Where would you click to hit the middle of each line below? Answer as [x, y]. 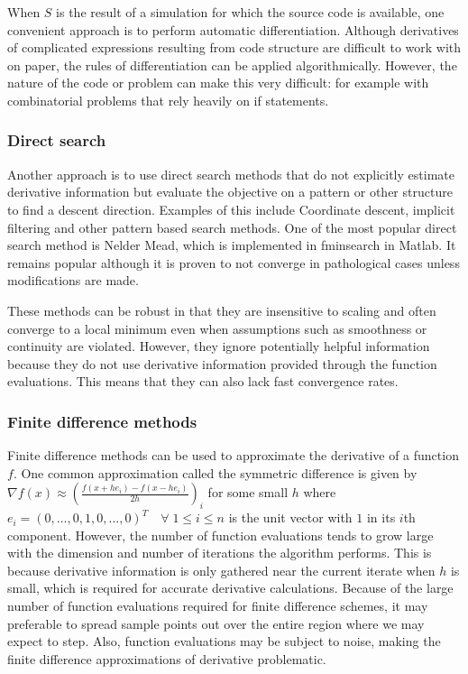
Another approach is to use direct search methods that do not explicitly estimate [231, 174]
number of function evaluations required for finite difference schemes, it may [218, 606]
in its [381, 517]
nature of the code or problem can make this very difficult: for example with [218, 83]
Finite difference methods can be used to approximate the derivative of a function [233, 455]
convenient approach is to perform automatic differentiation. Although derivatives [233, 29]
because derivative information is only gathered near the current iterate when [221, 570]
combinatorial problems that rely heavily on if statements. [168, 100]
